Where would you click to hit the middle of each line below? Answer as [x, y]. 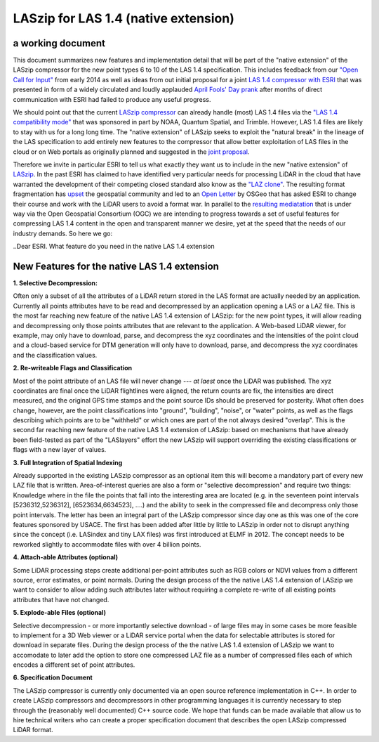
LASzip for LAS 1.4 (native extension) [124, 18]
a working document [59, 43]
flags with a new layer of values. [60, 450]
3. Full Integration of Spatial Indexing [68, 462]
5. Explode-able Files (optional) [60, 613]
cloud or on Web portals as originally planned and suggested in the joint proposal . [131, 152]
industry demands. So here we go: [63, 233]
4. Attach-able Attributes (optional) [66, 557]
